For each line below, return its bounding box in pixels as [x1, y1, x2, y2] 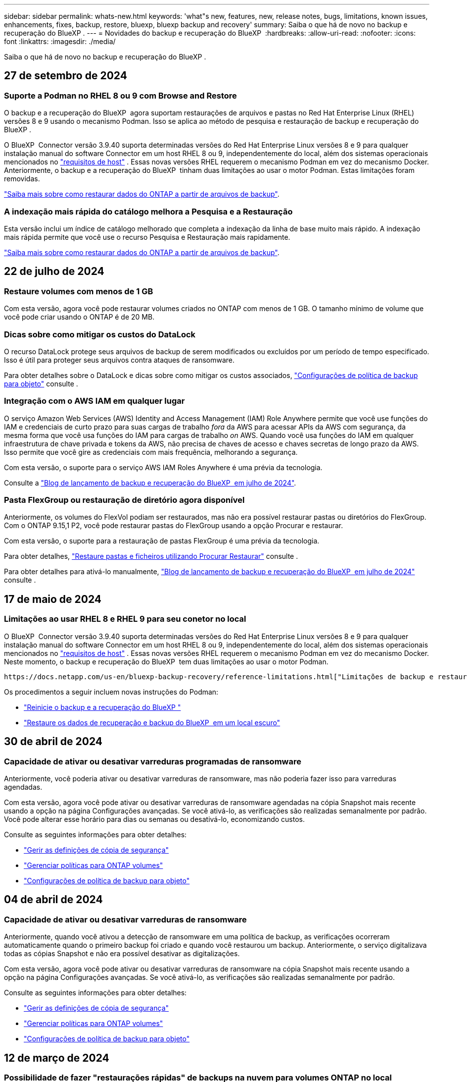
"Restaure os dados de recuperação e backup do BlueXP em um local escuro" [24, 718, 280, 727]
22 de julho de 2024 [4, 265, 104, 278]
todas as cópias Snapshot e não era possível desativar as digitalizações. [4, 949, 240, 958]
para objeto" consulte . [4, 379, 78, 388]
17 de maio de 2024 [4, 593, 102, 605]
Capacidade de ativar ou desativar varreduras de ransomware [4, 914, 247, 924]
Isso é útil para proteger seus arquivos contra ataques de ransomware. [4, 355, 235, 364]
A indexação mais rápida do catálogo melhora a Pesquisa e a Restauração [4, 206, 293, 216]
